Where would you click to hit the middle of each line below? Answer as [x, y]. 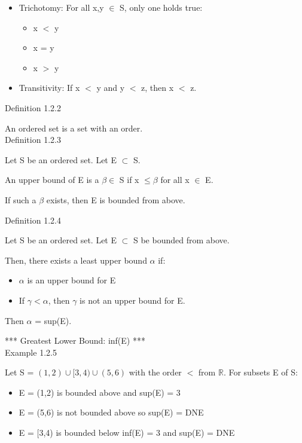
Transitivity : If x [49, 88]
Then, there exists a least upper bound [76, 260]
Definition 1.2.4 [33, 220]
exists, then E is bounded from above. [116, 199]
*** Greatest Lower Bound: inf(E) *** [75, 340]
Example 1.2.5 [31, 352]
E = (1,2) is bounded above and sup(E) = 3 [100, 392]
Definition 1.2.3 [33, 140]
